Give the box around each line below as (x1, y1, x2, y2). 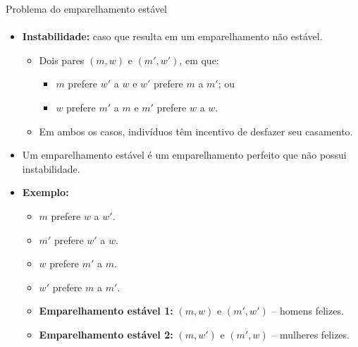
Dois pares (39, 52, 85, 67)
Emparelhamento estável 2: (39, 327, 173, 341)
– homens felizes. (271, 303, 344, 318)
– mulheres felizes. (271, 327, 350, 341)
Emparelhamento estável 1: (39, 303, 173, 318)
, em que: (179, 52, 219, 67)
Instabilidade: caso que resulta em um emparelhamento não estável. (22, 29, 323, 44)
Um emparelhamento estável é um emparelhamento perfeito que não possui (22, 147, 347, 162)
